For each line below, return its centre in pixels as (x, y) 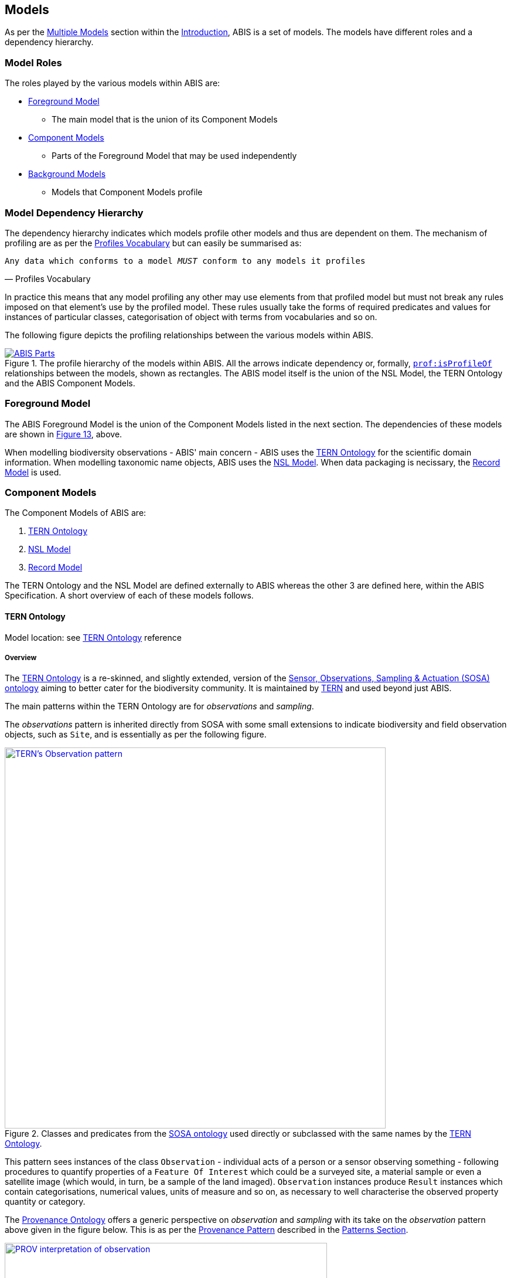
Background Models (67, 174)
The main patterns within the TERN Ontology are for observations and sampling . (159, 706)
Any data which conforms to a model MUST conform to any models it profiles (185, 261)
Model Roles (33, 62)
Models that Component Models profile (127, 192)
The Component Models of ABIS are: (76, 513)
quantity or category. (45, 1202)
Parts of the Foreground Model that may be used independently (174, 156)
